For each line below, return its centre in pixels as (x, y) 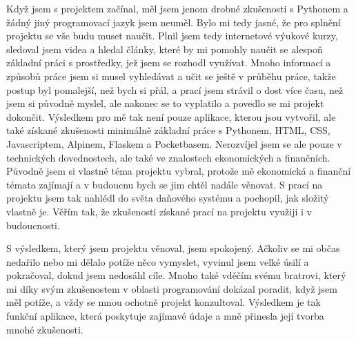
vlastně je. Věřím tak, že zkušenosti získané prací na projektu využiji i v (159, 211)
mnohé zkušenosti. (45, 329)
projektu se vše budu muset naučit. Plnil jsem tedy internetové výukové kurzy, (172, 36)
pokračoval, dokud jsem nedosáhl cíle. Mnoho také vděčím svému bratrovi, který (176, 275)
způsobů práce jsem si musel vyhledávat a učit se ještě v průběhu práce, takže (171, 76)
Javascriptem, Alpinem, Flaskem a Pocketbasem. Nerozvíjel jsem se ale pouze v (174, 143)
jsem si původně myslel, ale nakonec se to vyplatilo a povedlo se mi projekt (165, 103)
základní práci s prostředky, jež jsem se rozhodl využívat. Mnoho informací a (169, 62)
